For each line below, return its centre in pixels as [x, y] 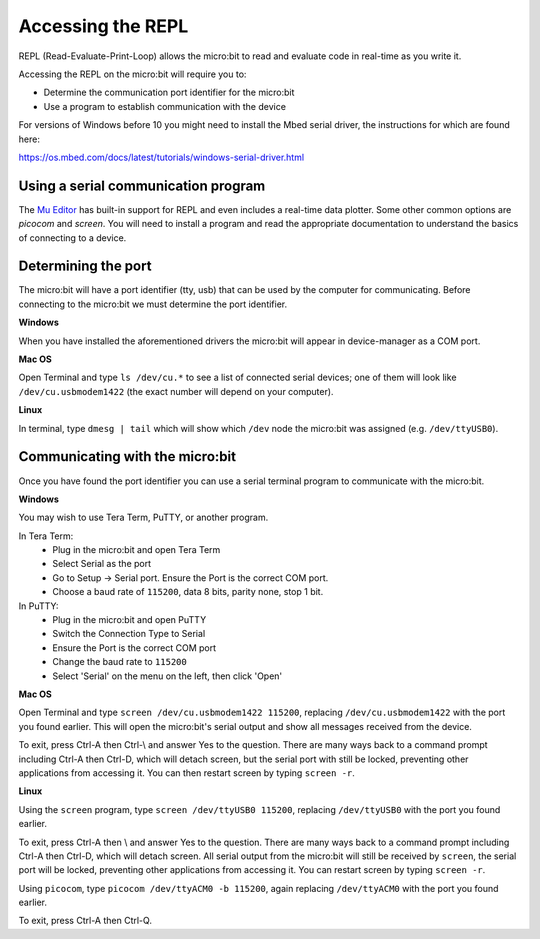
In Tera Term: [46, 536]
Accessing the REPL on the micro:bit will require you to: [132, 74]
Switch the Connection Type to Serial [129, 634]
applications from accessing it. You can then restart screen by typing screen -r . [186, 772]
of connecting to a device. [72, 237]
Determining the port [85, 266]
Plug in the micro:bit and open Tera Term [136, 550]
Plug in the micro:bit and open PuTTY [129, 620]
